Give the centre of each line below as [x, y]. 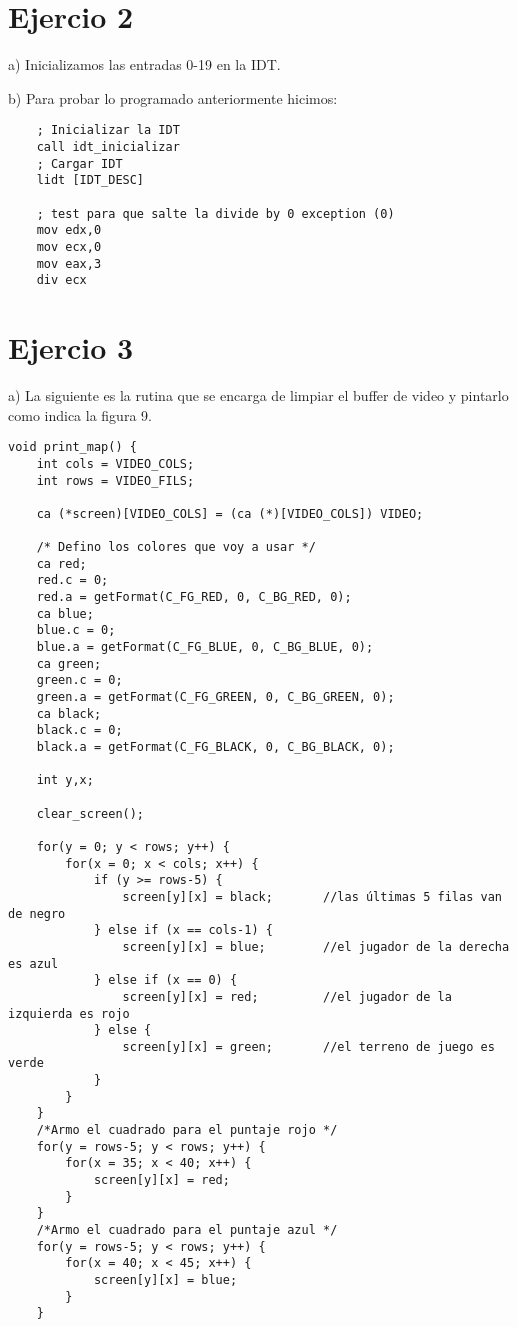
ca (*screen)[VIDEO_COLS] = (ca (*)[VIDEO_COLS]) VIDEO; [230, 513]
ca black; [69, 713]
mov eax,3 [69, 263]
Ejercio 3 [71, 347]
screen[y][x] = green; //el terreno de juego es [308, 1046]
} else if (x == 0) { [165, 980]
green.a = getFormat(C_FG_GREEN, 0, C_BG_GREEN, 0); [215, 697]
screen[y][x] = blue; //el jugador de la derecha [316, 946]
